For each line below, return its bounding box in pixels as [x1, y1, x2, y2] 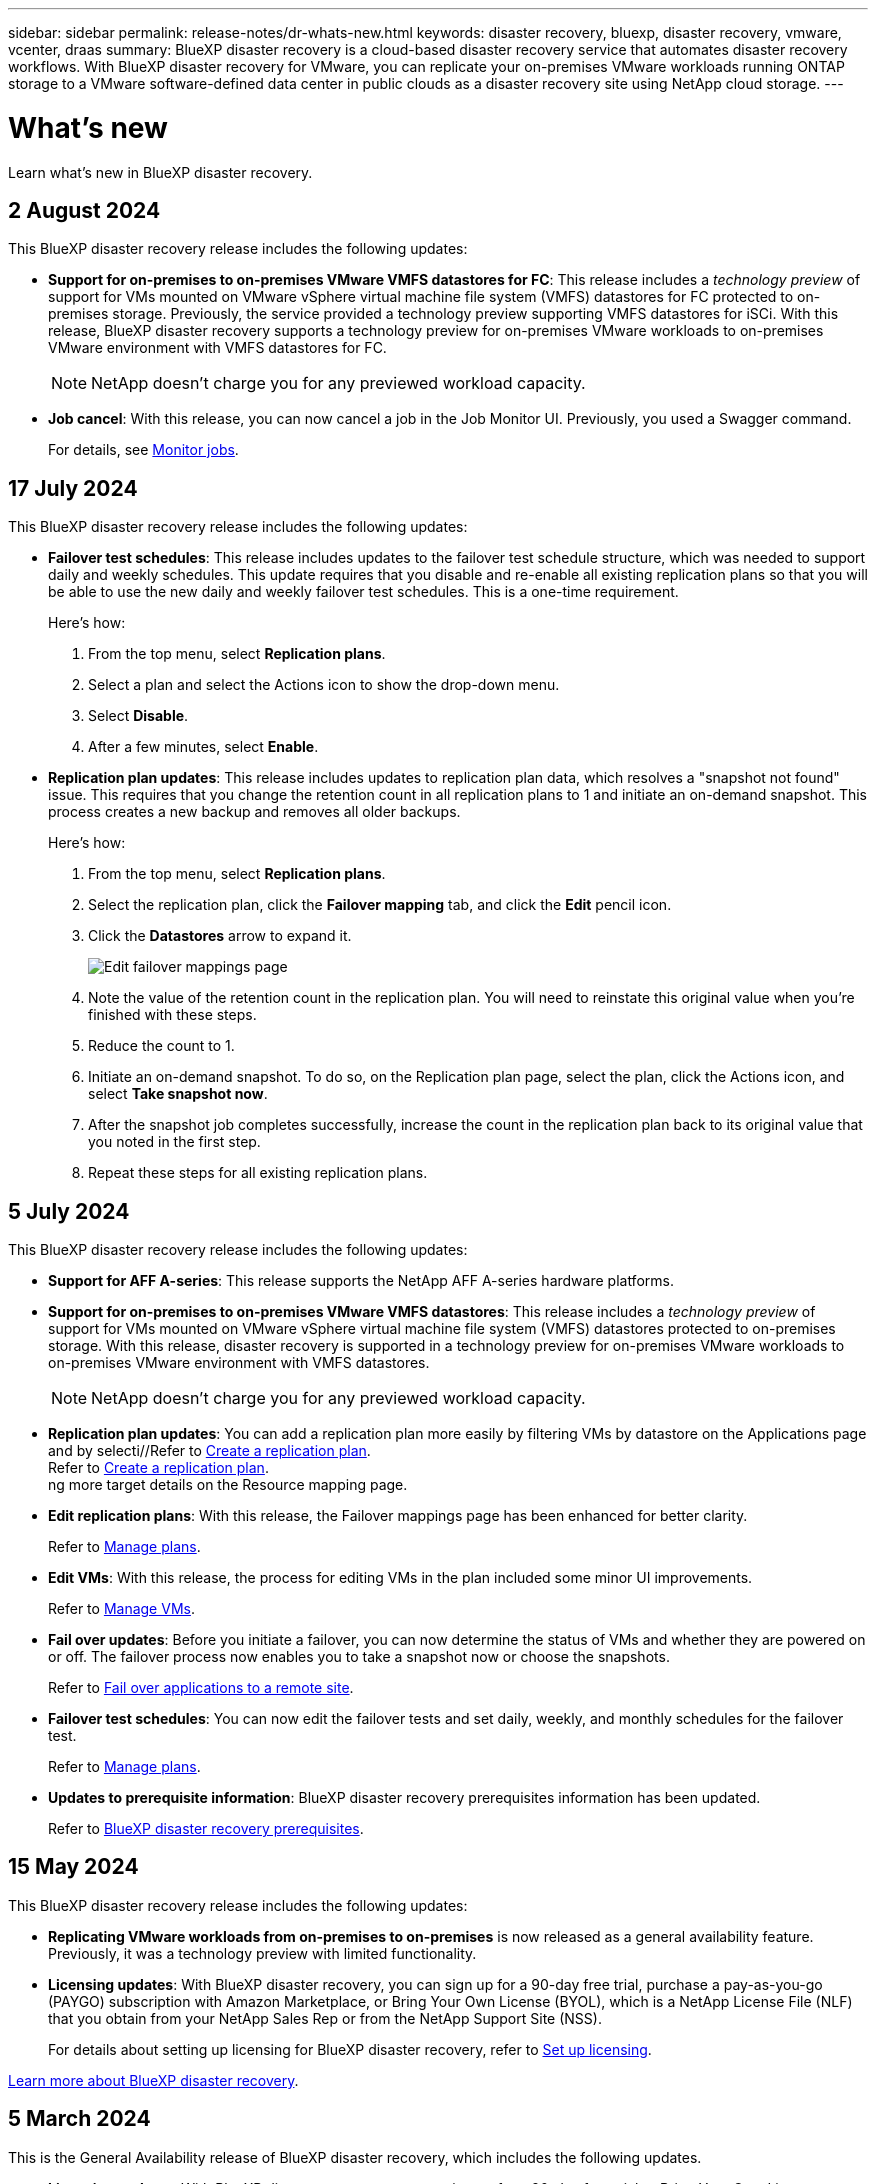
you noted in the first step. [88, 1133, 261, 1151]
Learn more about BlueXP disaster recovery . [8, 2071, 299, 2089]
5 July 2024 [8, 1198, 130, 1224]
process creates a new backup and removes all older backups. [48, 803, 461, 821]
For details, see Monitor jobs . [48, 441, 239, 459]
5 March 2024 [8, 2106, 151, 2132]
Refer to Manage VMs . [48, 1600, 195, 1618]
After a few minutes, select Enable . [88, 738, 319, 756]
